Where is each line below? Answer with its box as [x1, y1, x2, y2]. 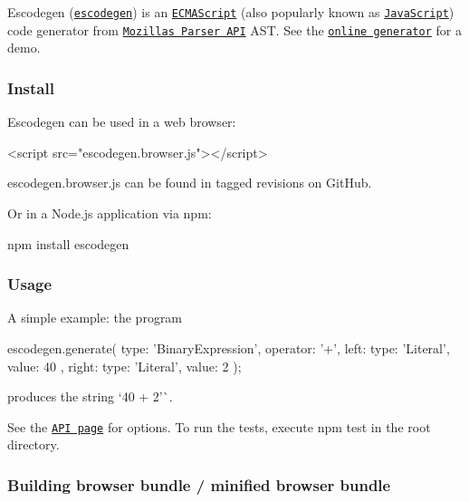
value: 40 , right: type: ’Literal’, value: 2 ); [7, 356, 242, 375]
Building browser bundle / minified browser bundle [7, 473, 391, 496]
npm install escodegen [7, 234, 129, 253]
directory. [7, 435, 60, 454]
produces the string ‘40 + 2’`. [7, 387, 173, 406]
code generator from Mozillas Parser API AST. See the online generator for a [7, 20, 462, 39]
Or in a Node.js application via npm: [7, 203, 212, 222]
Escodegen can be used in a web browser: [7, 112, 236, 131]
